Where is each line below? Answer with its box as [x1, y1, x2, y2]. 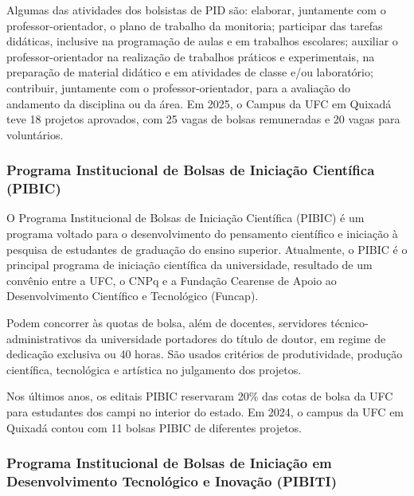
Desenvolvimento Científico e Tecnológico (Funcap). [6, 287, 259, 304]
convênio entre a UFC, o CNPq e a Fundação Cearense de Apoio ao [6, 271, 337, 288]
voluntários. [6, 126, 64, 143]
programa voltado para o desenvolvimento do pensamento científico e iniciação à [6, 225, 398, 242]
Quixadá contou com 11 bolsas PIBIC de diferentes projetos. [6, 419, 302, 435]
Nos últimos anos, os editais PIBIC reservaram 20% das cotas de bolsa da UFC [6, 388, 393, 404]
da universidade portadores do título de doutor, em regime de [84, 330, 386, 346]
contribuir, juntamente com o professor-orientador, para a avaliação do [6, 79, 351, 96]
